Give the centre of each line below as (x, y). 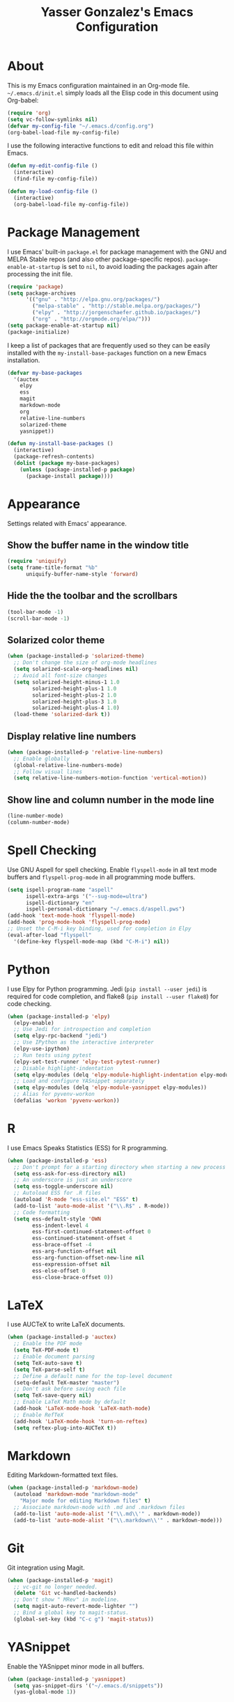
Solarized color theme (56, 640)
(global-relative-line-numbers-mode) (68, 765)
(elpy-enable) (34, 1023)
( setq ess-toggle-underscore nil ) (63, 1186)
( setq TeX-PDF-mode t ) (46, 1350)
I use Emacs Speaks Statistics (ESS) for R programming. (88, 1147)
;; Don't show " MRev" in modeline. (67, 1600)
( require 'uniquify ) (37, 562)
